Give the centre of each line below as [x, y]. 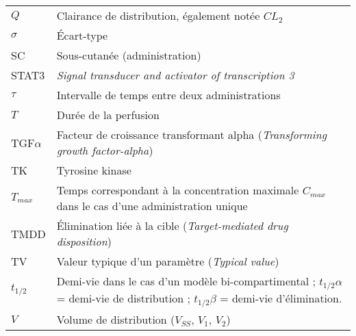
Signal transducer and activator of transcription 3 [175, 75]
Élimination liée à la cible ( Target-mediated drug [172, 225]
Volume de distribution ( [116, 319]
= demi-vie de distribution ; [123, 298]
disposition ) [84, 241]
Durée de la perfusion [108, 115]
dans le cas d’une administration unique [152, 206]
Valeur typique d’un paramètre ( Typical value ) [168, 261]
